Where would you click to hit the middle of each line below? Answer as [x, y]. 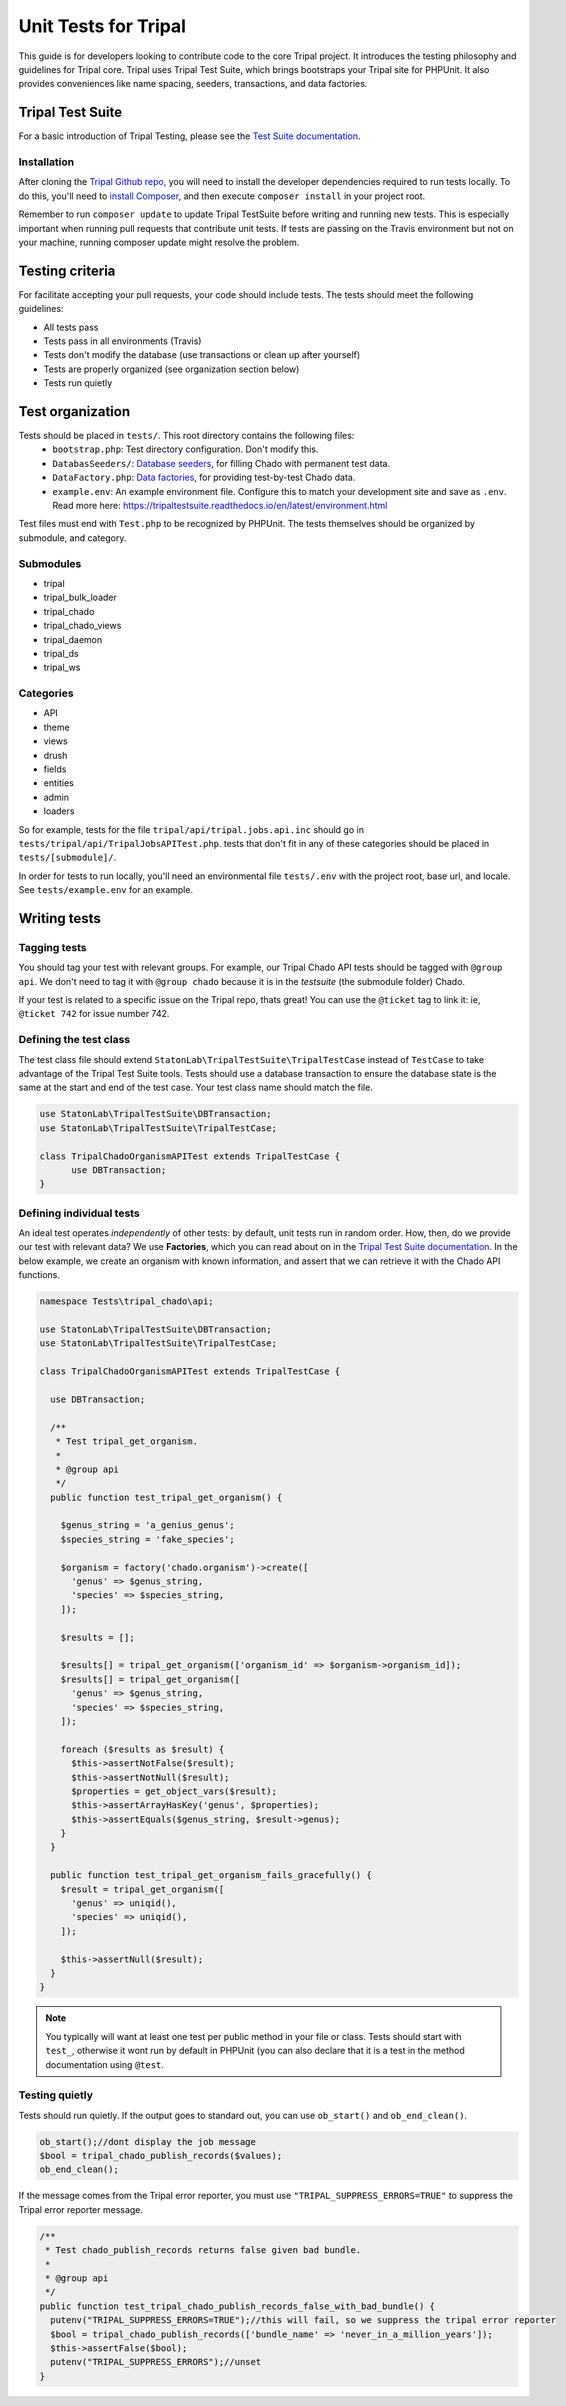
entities [58, 783]
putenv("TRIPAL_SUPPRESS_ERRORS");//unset [156, 2362]
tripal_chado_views [82, 626]
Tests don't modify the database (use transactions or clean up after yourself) [202, 355]
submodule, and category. [72, 537]
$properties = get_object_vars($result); [174, 1791]
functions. [39, 1275]
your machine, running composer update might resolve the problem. [159, 242]
